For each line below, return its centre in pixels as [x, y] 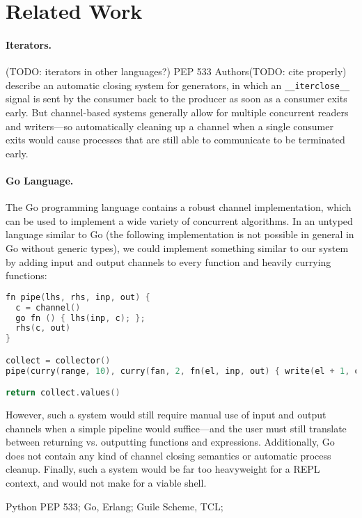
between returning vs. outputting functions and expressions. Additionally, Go [170, 442]
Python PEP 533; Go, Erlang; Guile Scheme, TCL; [115, 506]
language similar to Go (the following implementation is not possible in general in [180, 234]
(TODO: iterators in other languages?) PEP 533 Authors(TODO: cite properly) [176, 71]
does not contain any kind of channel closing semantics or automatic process [168, 455]
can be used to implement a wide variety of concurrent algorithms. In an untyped [179, 220]
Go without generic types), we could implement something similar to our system [177, 248]
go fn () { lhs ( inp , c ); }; [80, 318]
